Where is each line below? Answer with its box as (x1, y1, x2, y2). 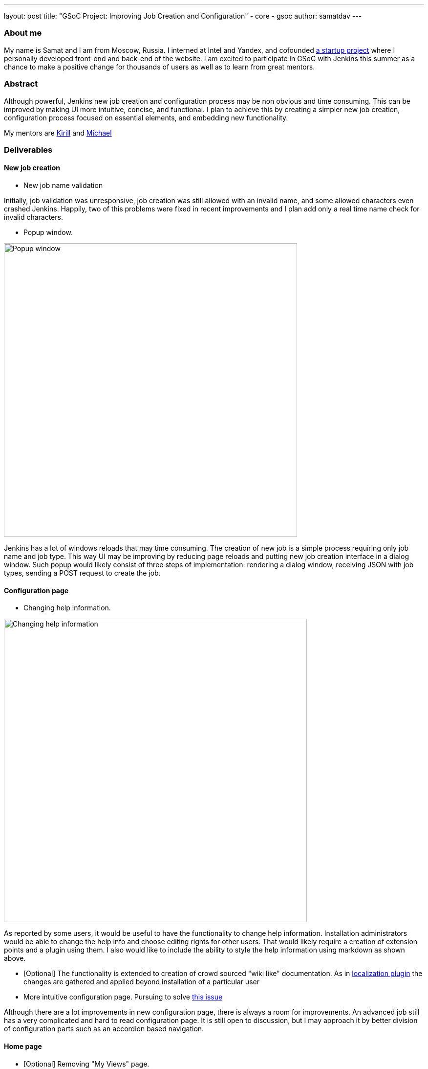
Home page (4, 1042, 42, 1050)
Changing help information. (23, 604, 111, 612)
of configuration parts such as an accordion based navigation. (4, 1024, 204, 1033)
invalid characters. (4, 213, 63, 222)
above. (4, 954, 26, 963)
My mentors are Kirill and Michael (4, 128, 112, 137)
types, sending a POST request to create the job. (4, 569, 161, 578)
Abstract (4, 79, 38, 89)
